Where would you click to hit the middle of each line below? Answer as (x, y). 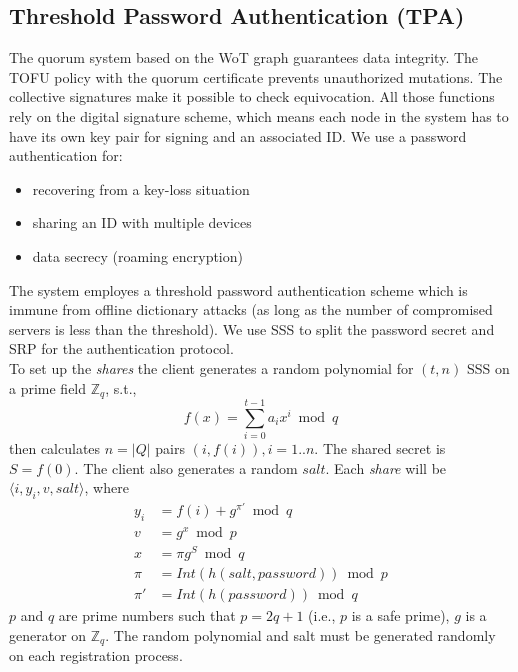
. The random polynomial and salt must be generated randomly (300, 634)
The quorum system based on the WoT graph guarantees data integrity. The (244, 57)
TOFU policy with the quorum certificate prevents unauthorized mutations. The (256, 76)
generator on (48, 634)
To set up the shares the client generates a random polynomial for (211, 367)
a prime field (48, 387)
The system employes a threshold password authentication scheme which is (238, 289)
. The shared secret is (380, 448)
